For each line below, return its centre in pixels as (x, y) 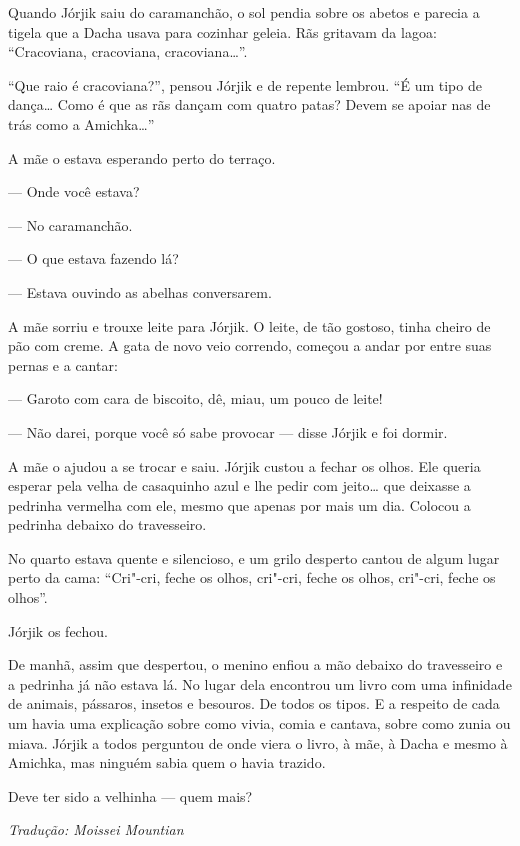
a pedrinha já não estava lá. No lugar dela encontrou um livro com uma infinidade (260, 683)
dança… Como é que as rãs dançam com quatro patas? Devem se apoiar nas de (249, 104)
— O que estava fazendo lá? (93, 258)
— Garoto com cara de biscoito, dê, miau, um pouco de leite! (195, 398)
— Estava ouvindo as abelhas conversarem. (140, 291)
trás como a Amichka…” (81, 123)
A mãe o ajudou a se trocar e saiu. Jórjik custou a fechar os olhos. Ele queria (244, 465)
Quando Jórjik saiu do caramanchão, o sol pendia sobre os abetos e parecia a (244, 12)
